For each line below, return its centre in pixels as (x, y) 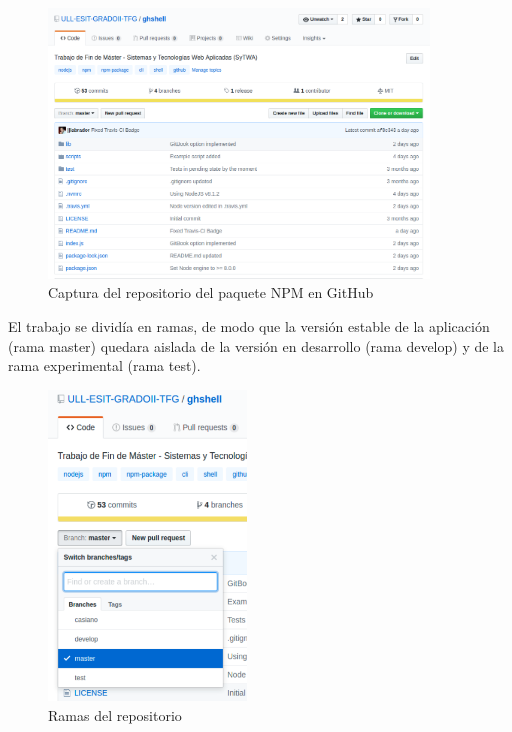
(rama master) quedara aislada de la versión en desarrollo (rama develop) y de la (256, 345)
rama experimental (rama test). (104, 365)
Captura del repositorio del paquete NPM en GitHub (211, 292)
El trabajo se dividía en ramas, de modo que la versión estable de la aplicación (249, 325)
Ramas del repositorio (115, 714)
